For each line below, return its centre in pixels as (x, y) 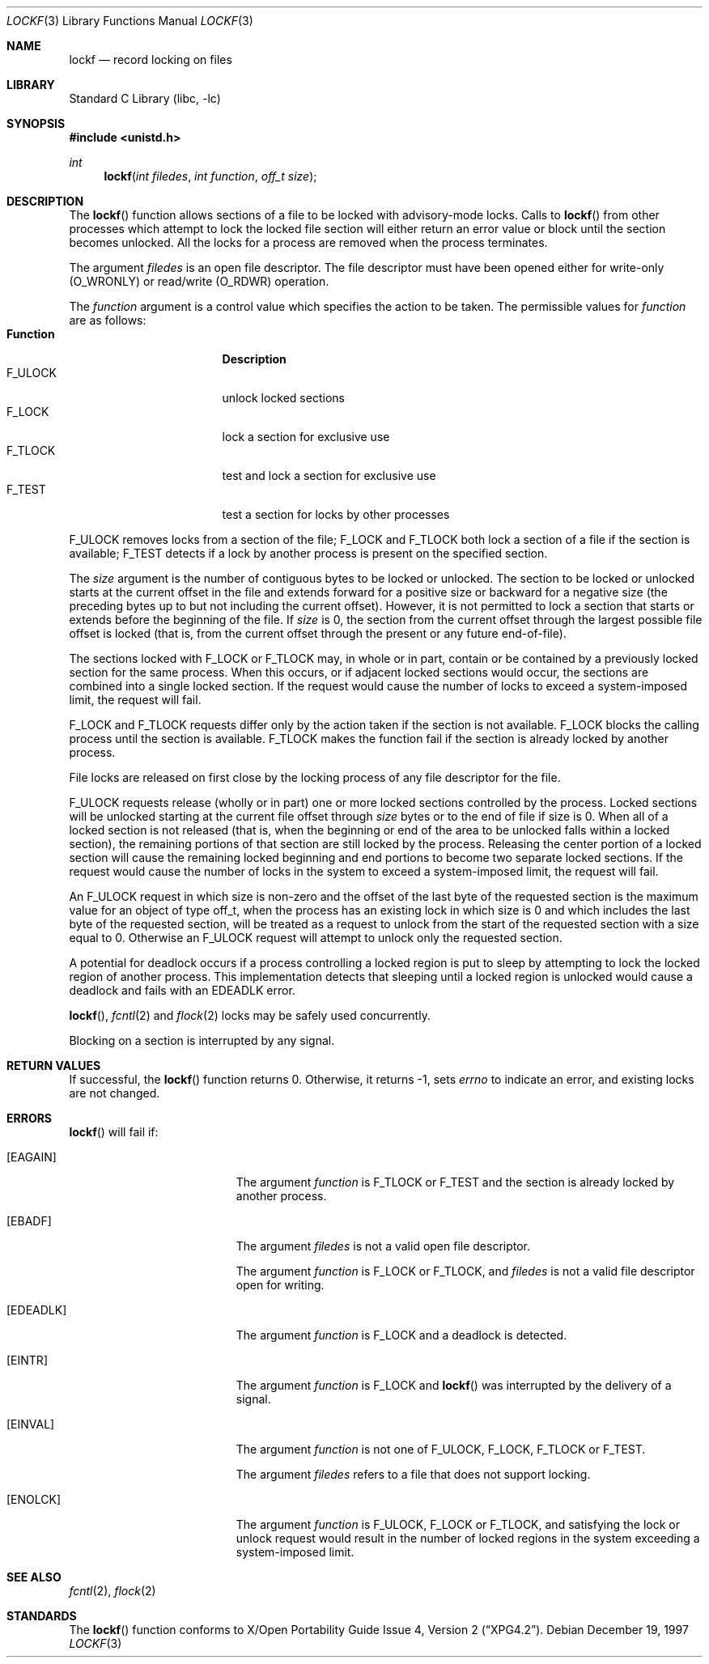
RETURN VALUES (54, 1065)
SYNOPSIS (36, 123)
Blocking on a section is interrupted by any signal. (202, 1040)
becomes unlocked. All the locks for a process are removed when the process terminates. (308, 242)
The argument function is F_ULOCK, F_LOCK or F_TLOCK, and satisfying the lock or (458, 1524)
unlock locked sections (283, 398)
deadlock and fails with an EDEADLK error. (182, 990)
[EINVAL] (31, 1424)
